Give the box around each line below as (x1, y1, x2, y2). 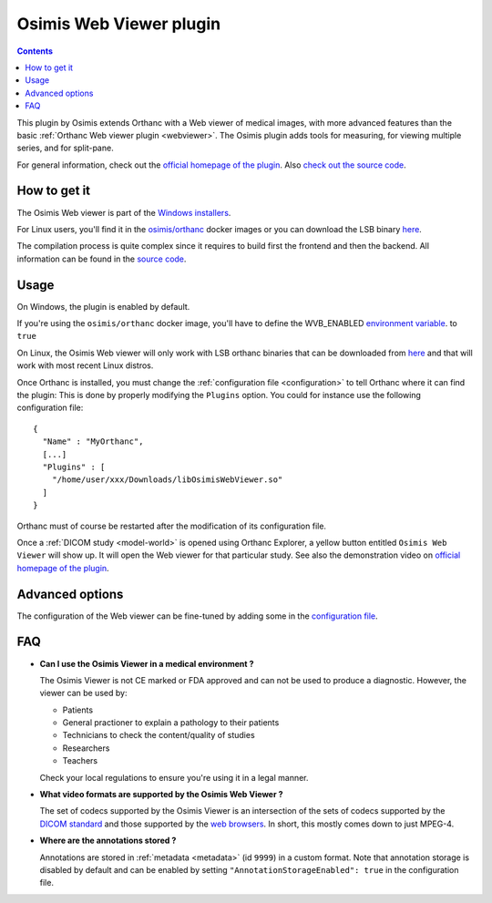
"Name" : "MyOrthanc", (42, 436, 144, 446)
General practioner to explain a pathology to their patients (62, 717, 280, 728)
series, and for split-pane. (16, 142, 114, 154)
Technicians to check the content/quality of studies (62, 730, 255, 741)
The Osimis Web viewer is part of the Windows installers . (16, 207, 231, 218)
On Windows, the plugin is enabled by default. (16, 301, 190, 312)
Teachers (62, 755, 98, 766)
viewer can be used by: (39, 688, 128, 699)
